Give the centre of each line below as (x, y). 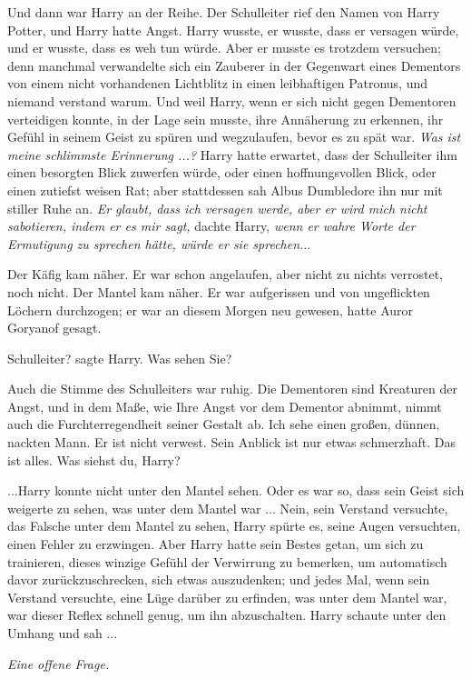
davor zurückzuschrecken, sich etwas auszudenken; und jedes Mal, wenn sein (219, 579)
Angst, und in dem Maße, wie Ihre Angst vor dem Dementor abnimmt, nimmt (225, 406)
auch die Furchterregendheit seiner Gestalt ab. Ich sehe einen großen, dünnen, (224, 424)
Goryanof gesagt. (54, 328)
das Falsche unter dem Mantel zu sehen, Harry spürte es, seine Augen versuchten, (234, 526)
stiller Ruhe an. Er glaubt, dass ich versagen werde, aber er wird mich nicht (217, 208)
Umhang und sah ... (63, 633)
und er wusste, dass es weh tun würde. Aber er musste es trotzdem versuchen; (225, 48)
